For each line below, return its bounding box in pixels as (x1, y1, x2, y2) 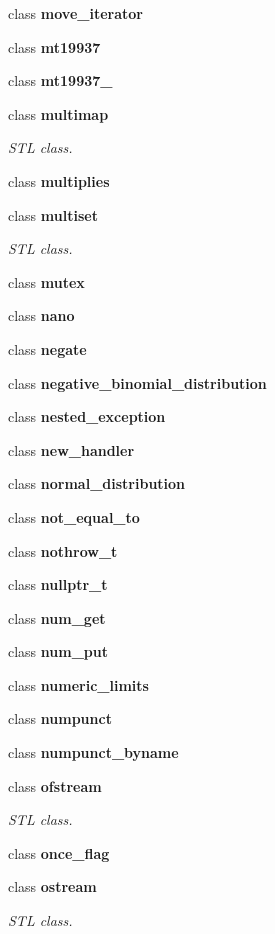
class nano (8, 305, 75, 326)
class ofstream (8, 775, 102, 796)
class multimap (8, 103, 109, 124)
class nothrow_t (8, 540, 118, 561)
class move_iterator (8, 3, 143, 23)
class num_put (8, 641, 108, 662)
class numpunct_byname (8, 742, 179, 763)
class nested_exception (8, 406, 166, 427)
